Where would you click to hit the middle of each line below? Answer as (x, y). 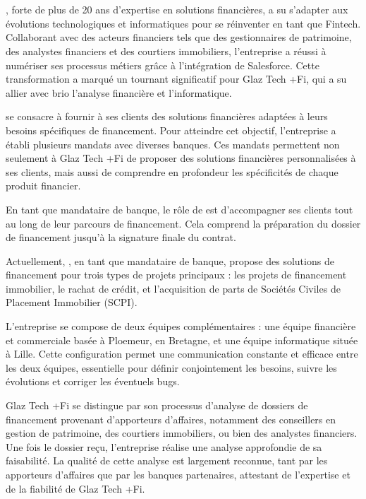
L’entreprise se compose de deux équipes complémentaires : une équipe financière (181, 326)
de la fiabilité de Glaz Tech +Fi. (75, 488)
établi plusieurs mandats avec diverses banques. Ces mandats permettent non (173, 144)
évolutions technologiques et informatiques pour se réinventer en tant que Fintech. (183, 23)
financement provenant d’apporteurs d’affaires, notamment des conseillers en (171, 419)
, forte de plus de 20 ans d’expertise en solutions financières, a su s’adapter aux (177, 10)
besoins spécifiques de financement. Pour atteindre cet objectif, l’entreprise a (171, 130)
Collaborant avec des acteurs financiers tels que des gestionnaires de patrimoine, (179, 37)
